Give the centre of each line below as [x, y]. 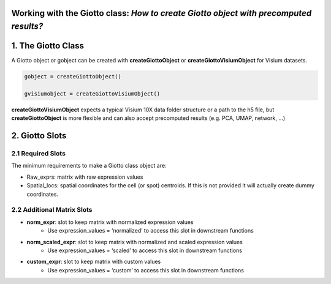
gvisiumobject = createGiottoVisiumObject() [92, 94]
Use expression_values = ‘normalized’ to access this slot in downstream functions [150, 231]
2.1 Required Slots [38, 154]
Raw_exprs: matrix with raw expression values [85, 177]
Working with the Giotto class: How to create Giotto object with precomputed [162, 13]
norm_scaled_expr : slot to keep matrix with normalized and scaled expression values [135, 242]
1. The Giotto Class [48, 46]
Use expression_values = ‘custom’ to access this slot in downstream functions [146, 270]
